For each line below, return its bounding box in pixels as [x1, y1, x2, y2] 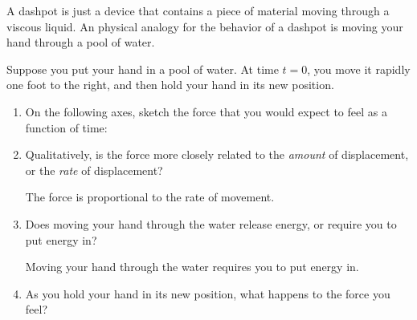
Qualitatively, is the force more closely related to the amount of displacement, [25, 146, 409, 163]
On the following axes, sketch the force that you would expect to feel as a [25, 103, 387, 119]
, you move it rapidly [307, 60, 411, 77]
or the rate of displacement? [25, 161, 163, 178]
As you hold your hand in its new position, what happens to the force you [25, 285, 390, 302]
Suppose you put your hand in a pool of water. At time [6, 60, 279, 77]
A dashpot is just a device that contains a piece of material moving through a [6, 2, 390, 18]
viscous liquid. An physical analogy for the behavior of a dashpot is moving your [6, 18, 403, 34]
